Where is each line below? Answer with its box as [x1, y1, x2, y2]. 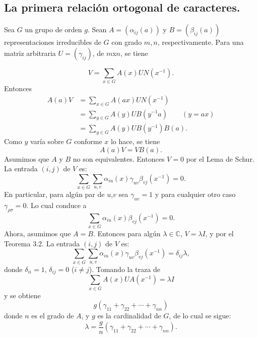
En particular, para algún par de [4, 189, 105, 199]
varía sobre [30, 136, 64, 147]
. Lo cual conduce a [26, 200, 87, 211]
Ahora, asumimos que [4, 228, 71, 239]
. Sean [87, 24, 107, 35]
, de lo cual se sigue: [169, 310, 231, 321]
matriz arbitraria [4, 47, 56, 58]
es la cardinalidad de [97, 310, 161, 321]
